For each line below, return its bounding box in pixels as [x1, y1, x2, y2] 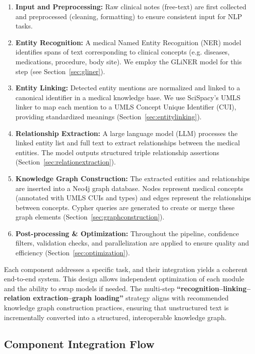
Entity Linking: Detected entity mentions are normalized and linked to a [15, 82, 240, 93]
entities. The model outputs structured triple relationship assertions [15, 147, 220, 157]
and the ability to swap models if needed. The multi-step [4, 283, 175, 293]
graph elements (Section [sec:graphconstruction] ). [15, 212, 165, 222]
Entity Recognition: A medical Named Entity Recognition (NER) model [15, 37, 241, 47]
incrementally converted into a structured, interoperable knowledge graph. [4, 312, 227, 322]
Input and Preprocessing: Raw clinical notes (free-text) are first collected [15, 1, 247, 11]
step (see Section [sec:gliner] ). [15, 66, 105, 76]
